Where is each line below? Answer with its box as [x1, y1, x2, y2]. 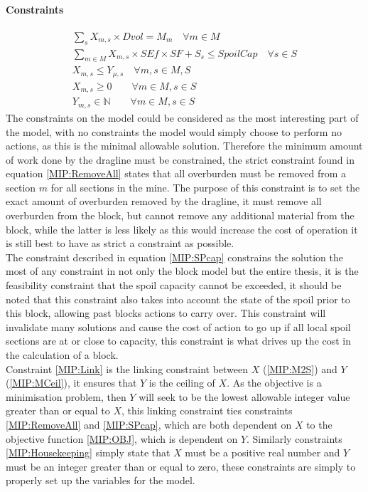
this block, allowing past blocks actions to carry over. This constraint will [6, 305, 326, 320]
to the [306, 417, 332, 431]
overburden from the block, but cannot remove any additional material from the [6, 208, 355, 223]
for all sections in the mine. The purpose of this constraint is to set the [50, 179, 360, 194]
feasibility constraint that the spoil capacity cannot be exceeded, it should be [6, 278, 342, 293]
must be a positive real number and [185, 445, 340, 460]
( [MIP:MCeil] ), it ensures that [6, 375, 137, 390]
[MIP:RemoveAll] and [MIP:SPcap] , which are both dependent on [6, 417, 292, 431]
